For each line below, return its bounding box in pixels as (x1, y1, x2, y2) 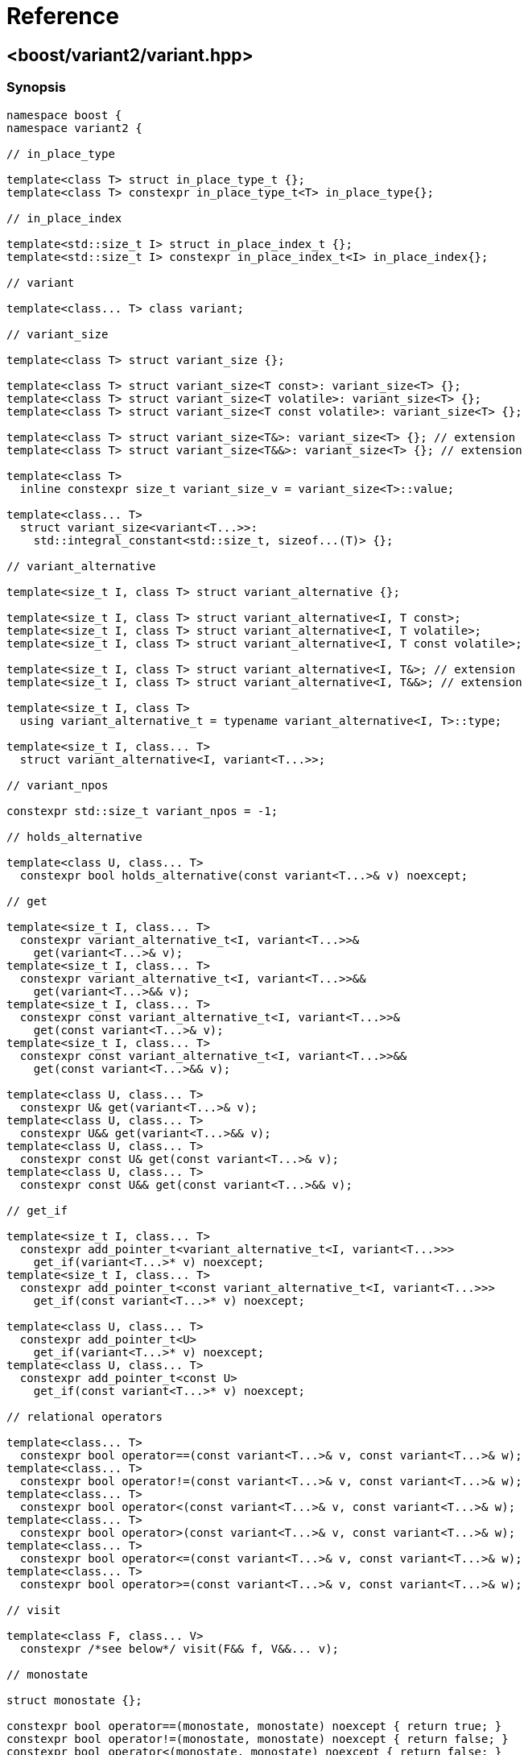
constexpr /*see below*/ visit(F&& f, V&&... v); (19, 1641, 340, 1655)
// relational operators (6, 1409, 163, 1423)
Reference (6, 2, 119, 30)
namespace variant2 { (6, 121, 142, 135)
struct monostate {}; (6, 1693, 142, 1707)
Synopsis (6, 79, 66, 96)
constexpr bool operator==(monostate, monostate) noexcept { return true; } (6, 1719, 502, 1732)
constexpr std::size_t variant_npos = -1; (6, 804, 278, 817)
